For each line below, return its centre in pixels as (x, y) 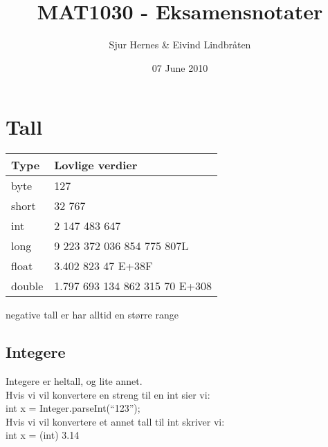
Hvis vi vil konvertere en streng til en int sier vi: (108, 394)
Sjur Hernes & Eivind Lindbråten (180, 45)
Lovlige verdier (96, 165)
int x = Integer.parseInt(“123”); (73, 408)
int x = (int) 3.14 (43, 435)
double (27, 286)
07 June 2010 (180, 67)
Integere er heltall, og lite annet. (74, 381)
